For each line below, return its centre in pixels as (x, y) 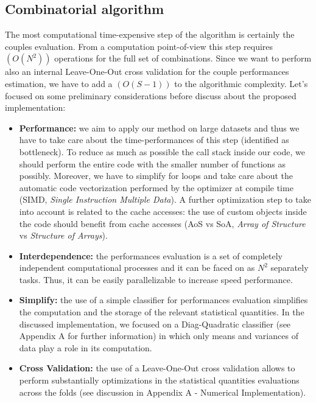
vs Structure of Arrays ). (63, 235)
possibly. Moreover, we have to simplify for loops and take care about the (156, 176)
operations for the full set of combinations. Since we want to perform (183, 58)
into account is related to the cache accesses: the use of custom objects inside (163, 211)
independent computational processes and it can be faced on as (137, 268)
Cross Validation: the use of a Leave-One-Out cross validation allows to (157, 368)
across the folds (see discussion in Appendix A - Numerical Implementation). (163, 392)
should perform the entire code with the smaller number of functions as (153, 163)
